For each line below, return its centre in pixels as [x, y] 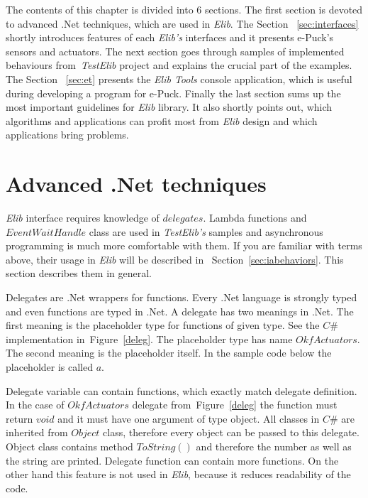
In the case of [35, 405]
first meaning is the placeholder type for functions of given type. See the [163, 325]
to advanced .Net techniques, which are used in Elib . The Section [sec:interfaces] [182, 23]
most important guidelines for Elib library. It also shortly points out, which [169, 107]
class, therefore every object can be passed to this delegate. [231, 432]
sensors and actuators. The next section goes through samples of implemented [175, 51]
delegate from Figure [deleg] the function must [235, 405]
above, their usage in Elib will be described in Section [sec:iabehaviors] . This [175, 259]
